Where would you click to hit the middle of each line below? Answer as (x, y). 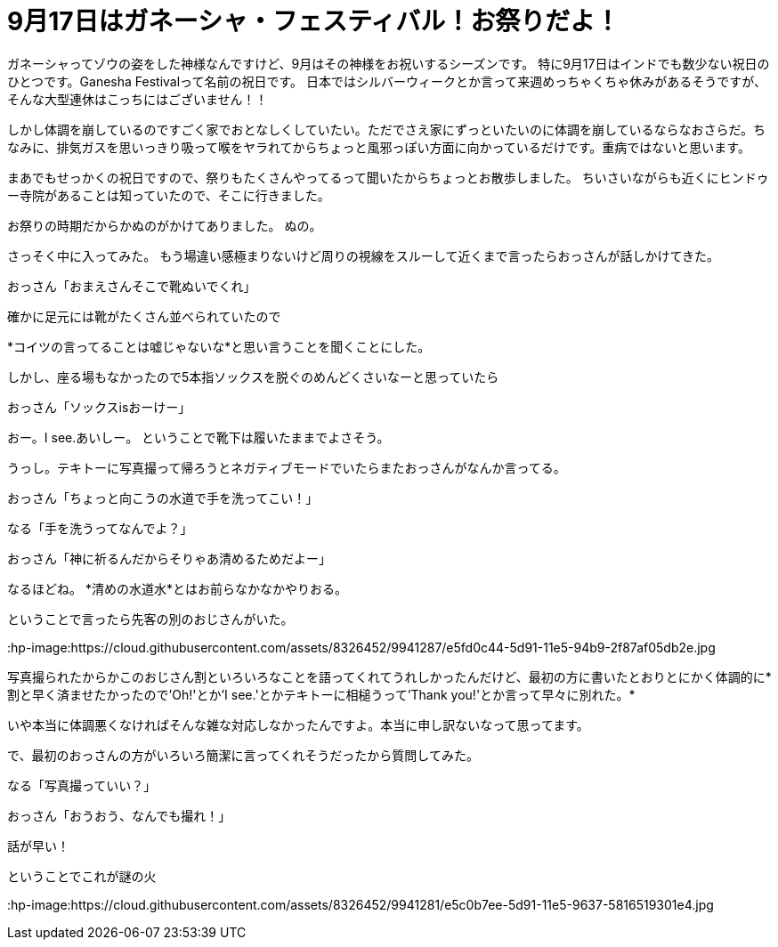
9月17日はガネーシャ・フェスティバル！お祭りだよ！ (314, 21)
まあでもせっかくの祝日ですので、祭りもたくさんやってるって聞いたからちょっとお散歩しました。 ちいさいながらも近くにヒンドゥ (388, 177)
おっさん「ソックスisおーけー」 (99, 407)
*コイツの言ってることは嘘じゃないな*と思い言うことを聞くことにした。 (219, 346)
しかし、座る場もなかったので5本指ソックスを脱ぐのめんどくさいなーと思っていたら (253, 376)
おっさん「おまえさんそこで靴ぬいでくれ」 (132, 286)
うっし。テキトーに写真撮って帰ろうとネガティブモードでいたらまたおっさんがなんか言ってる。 (287, 467)
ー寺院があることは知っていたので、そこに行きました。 (169, 195)
